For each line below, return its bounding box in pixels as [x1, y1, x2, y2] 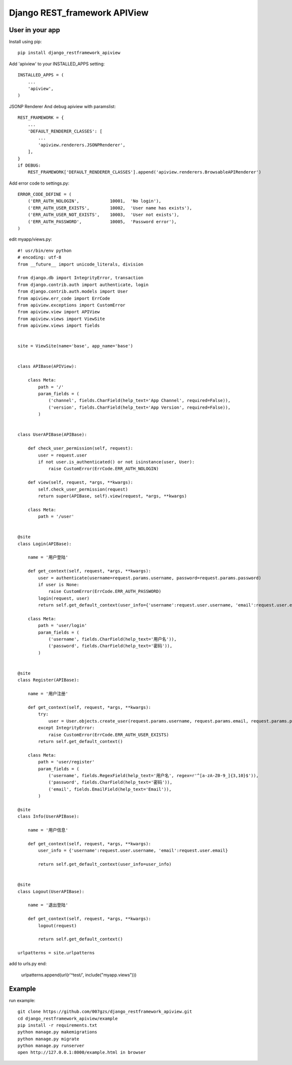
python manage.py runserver [18, 1043, 85, 1048]
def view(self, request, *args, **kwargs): [27, 480, 133, 485]
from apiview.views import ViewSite [18, 316, 105, 322]
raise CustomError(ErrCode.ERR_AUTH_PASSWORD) [48, 589, 162, 594]
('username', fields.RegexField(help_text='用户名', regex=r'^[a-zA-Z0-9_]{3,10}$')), [48, 773, 259, 778]
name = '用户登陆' [27, 554, 68, 560]
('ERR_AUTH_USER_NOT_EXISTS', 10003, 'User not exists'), [27, 212, 180, 218]
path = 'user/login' [38, 623, 87, 628]
